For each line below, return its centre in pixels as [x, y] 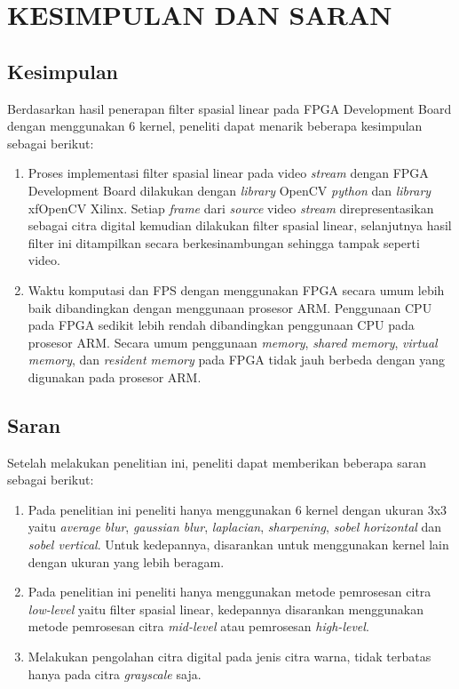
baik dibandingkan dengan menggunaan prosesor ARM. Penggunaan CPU [230, 307]
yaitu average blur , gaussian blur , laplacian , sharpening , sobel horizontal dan [235, 527]
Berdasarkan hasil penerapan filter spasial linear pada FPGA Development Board [229, 108]
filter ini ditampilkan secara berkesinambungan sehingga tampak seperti [224, 242]
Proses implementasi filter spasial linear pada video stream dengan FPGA [228, 173]
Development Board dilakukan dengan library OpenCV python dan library [229, 190]
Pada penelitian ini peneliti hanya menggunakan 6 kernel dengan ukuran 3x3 [237, 509]
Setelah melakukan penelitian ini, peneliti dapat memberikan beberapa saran [217, 462]
